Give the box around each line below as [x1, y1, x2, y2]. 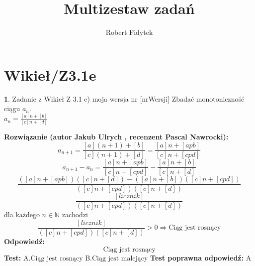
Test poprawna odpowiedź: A [150, 252, 252, 263]
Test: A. [4, 252, 31, 263]
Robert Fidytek [105, 27, 153, 37]
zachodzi [62, 209, 88, 220]
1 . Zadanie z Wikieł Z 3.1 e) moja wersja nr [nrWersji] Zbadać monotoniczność [4, 93, 245, 104]
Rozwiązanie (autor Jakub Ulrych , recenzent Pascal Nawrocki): [4, 132, 229, 142]
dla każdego [4, 209, 40, 220]
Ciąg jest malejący [92, 255, 148, 262]
